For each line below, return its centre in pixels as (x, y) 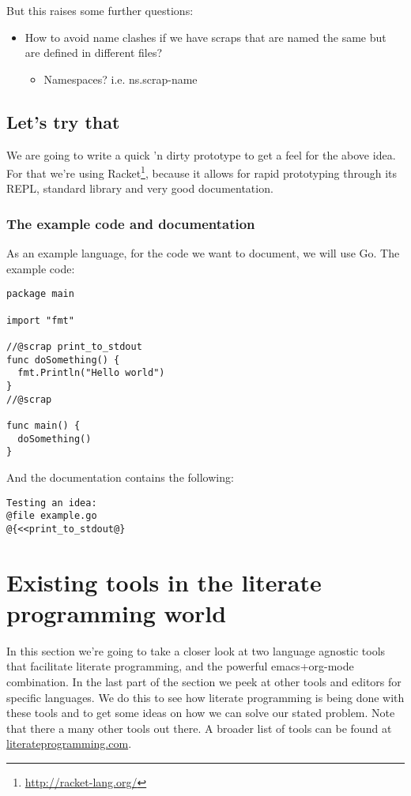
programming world (117, 612)
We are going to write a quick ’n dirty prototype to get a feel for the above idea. (201, 154)
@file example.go (52, 516)
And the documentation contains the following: (120, 477)
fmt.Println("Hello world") (91, 373)
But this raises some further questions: (100, 10)
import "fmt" (40, 320)
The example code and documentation (131, 223)
